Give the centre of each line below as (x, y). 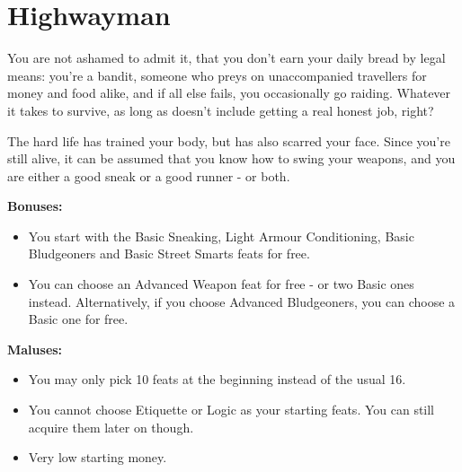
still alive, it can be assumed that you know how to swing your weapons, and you (231, 158)
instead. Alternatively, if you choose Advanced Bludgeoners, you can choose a (242, 301)
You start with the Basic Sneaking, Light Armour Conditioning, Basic (221, 236)
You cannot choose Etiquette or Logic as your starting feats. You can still (231, 410)
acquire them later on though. (111, 427)
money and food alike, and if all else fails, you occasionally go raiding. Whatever (229, 93)
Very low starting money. (98, 457)
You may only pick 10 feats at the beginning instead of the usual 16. (217, 379)
